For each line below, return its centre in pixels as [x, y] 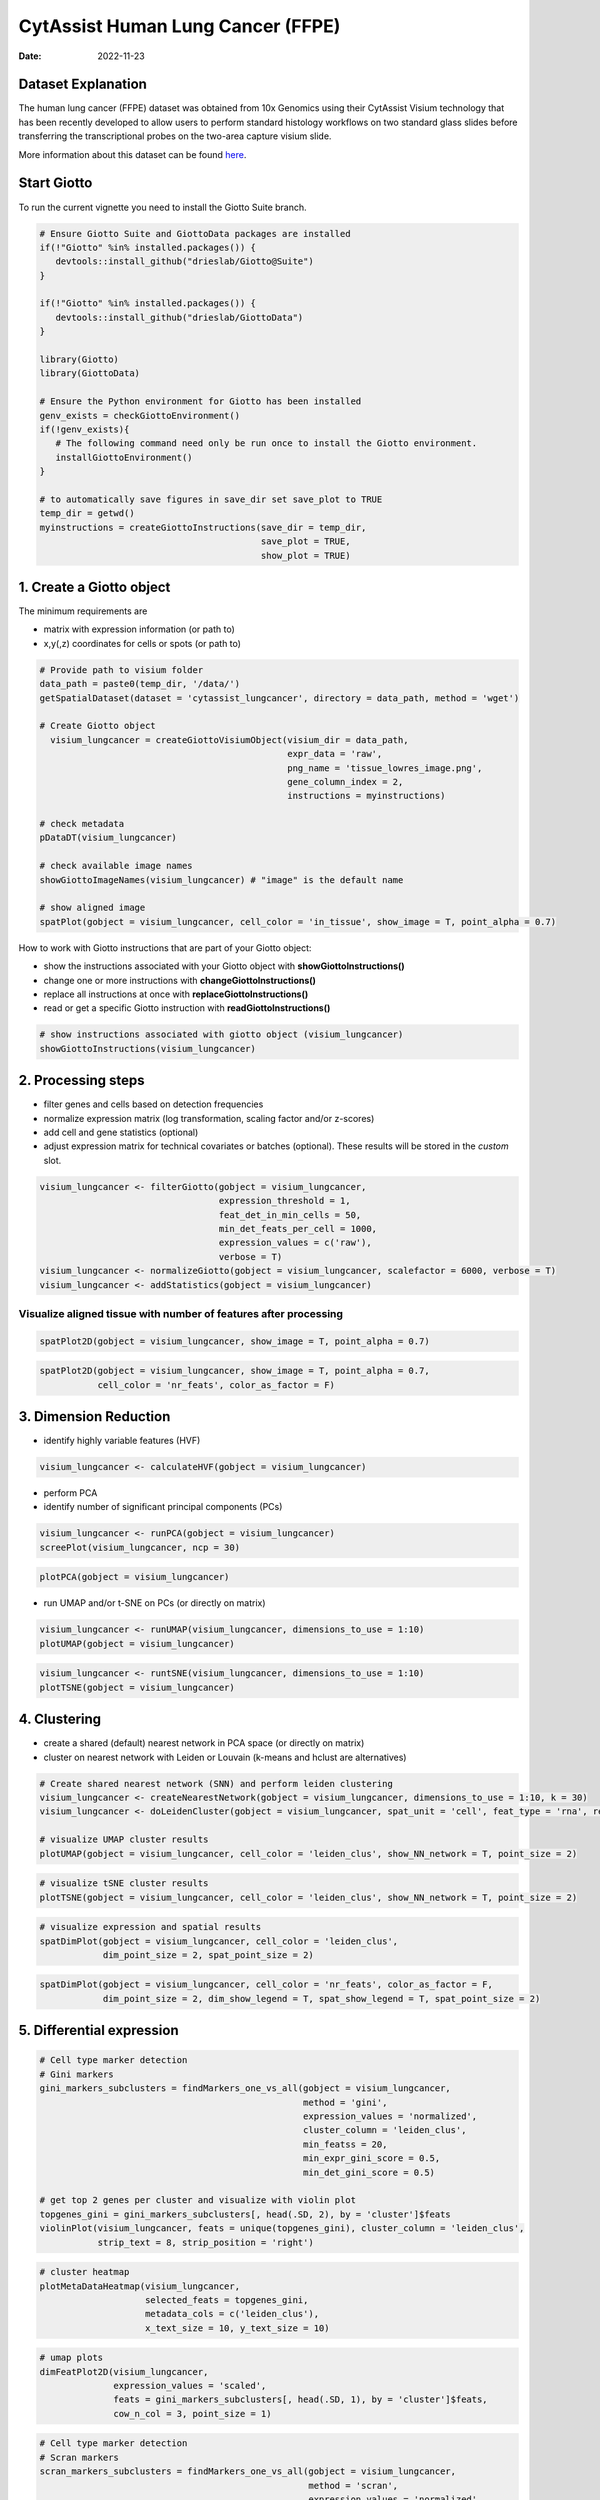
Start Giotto [55, 183]
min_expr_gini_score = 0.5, [372, 2158]
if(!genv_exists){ [84, 429]
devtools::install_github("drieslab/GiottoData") [179, 317]
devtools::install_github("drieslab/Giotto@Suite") [184, 261]
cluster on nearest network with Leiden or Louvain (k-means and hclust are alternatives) [225, 1757]
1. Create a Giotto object [94, 586]
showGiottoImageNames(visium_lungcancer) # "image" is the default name [221, 879]
